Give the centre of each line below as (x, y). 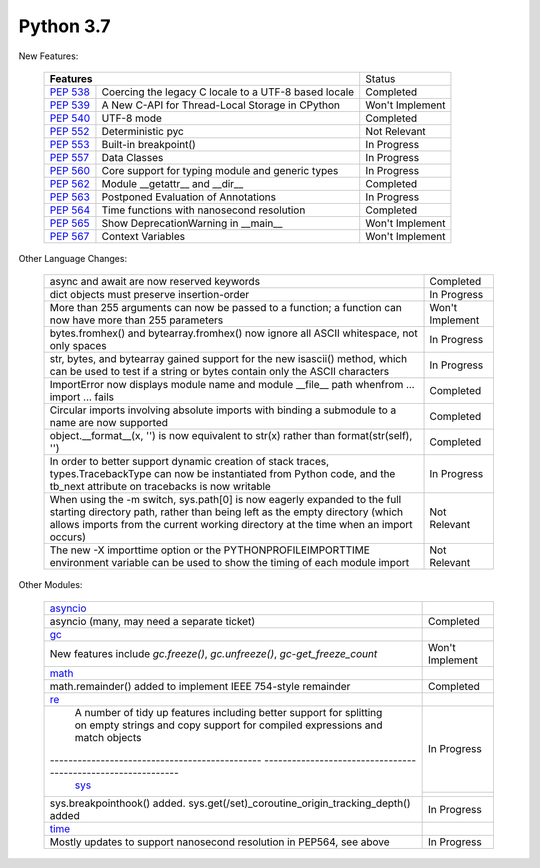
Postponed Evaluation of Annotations (189, 197)
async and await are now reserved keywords (154, 282)
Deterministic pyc (142, 131)
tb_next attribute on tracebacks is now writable (160, 487)
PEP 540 (70, 118)
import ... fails (82, 397)
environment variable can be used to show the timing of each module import (229, 563)
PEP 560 (69, 170)
